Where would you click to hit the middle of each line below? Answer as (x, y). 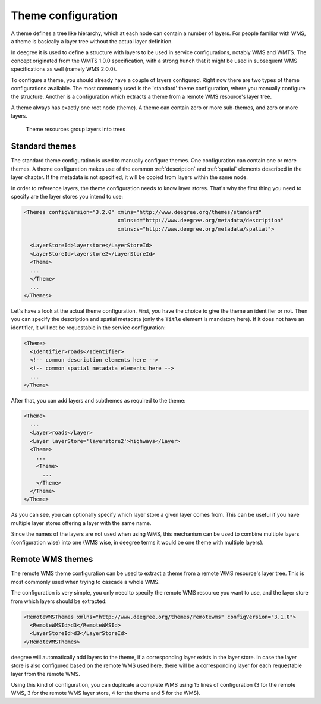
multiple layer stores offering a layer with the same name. (81, 523)
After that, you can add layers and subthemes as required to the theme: (98, 400)
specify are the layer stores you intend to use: (67, 196)
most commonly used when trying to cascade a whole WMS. (85, 582)
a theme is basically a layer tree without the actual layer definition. (92, 41)
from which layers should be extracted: (59, 601)
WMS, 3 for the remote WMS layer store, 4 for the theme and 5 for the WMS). (106, 693)
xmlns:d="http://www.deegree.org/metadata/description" (201, 221)
